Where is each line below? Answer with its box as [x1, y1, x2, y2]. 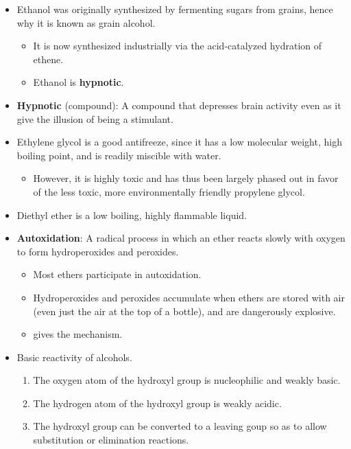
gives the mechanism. [33, 327, 123, 341]
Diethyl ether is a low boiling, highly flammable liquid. [16, 207, 247, 222]
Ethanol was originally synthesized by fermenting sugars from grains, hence [16, 2, 333, 16]
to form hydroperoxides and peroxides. [16, 244, 179, 258]
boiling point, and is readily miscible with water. [16, 148, 221, 162]
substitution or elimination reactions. [33, 433, 189, 447]
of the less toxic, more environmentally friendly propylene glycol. [33, 184, 305, 198]
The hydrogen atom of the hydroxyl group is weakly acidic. [33, 395, 282, 410]
